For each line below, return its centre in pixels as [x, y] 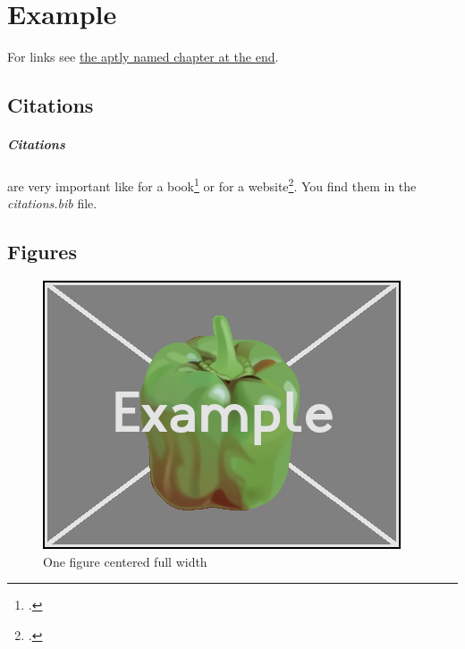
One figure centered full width [125, 561]
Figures [42, 252]
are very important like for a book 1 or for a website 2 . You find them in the [212, 185]
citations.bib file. [52, 203]
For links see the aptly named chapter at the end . [143, 57]
